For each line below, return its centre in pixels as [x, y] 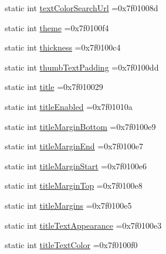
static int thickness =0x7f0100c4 [63, 47]
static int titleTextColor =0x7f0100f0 [71, 245]
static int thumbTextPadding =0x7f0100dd [82, 67]
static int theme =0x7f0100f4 [57, 27]
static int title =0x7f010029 [54, 87]
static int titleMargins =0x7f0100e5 [68, 205]
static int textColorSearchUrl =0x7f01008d [82, 8]
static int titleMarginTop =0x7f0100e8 [74, 186]
